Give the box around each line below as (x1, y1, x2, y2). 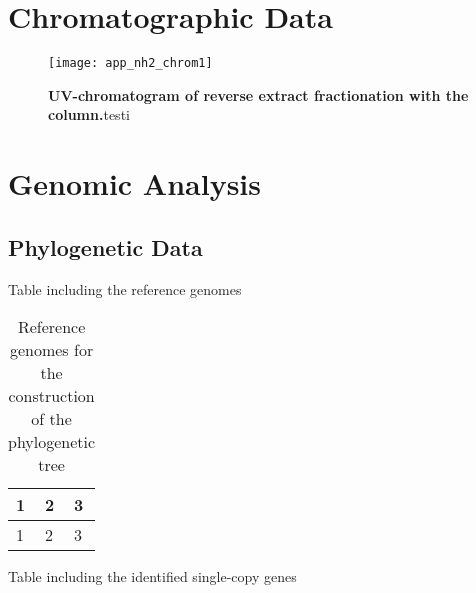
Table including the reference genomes (8, 278, 242, 299)
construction (8, 384, 95, 408)
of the (31, 407, 72, 431)
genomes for (9, 338, 94, 362)
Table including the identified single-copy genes (8, 566, 297, 587)
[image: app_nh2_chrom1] (48, 56, 213, 71)
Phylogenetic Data (8, 231, 203, 262)
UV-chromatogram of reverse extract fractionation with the (48, 84, 469, 105)
